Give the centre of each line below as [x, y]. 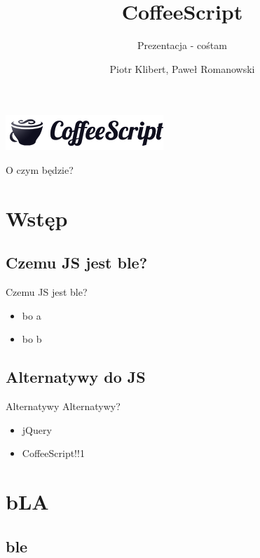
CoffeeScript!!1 [53, 453]
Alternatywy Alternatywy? [63, 406]
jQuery [37, 429]
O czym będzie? [40, 169]
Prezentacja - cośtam [182, 45]
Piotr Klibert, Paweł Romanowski [182, 68]
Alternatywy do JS [76, 377]
